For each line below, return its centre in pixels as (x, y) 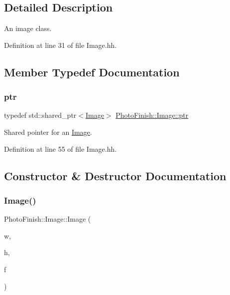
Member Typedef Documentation (92, 72)
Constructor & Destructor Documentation (115, 175)
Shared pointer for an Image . (48, 132)
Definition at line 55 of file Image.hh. (60, 148)
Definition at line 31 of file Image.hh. (60, 45)
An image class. (28, 28)
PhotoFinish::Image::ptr (152, 115)
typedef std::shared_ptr (40, 115)
